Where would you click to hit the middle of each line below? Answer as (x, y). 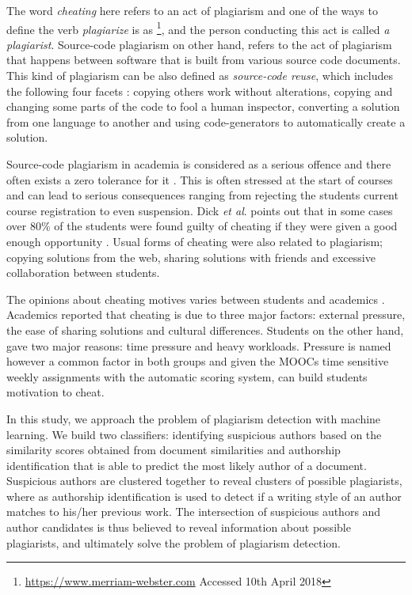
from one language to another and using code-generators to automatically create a (206, 121)
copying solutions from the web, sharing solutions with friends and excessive (191, 257)
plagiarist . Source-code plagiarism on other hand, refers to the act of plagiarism (199, 44)
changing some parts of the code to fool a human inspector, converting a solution (203, 106)
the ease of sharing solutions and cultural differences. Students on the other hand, (205, 330)
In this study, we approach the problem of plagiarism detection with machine (194, 418)
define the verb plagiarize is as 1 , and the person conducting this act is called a (198, 28)
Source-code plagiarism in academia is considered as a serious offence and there (199, 164)
